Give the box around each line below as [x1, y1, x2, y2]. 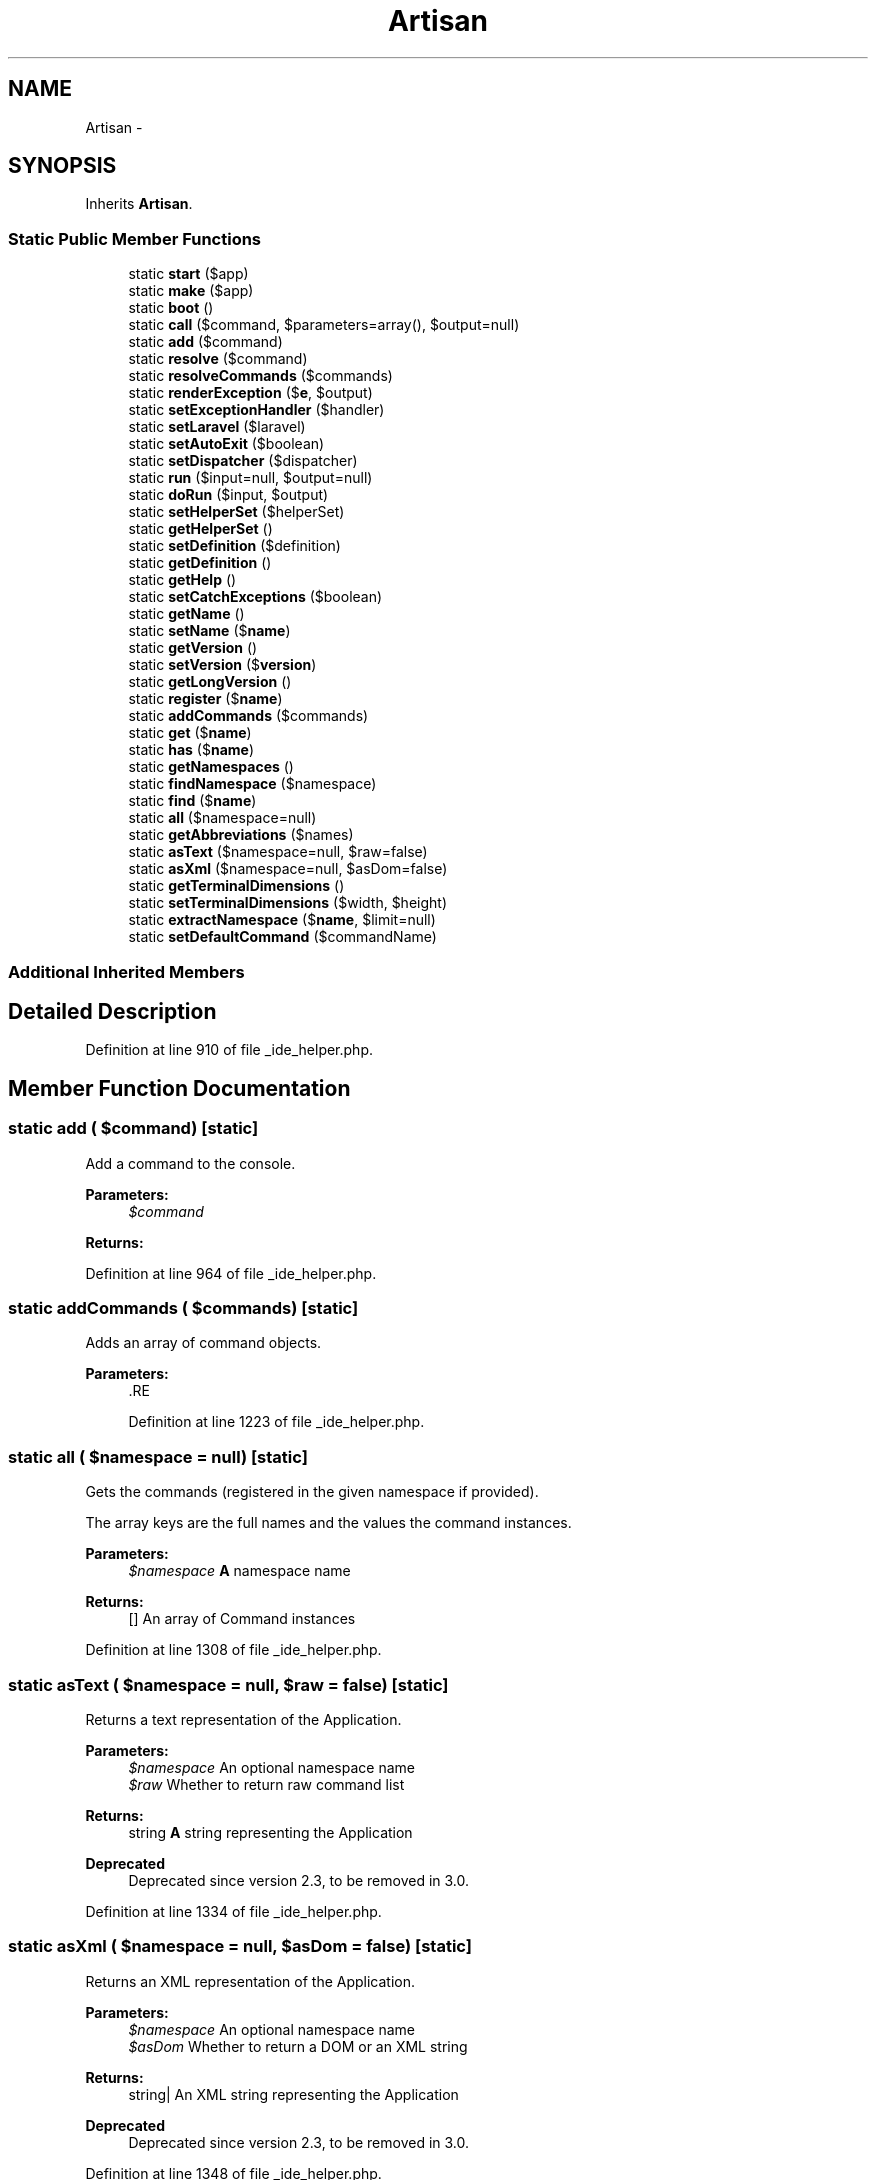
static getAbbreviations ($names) [128, 826, 354, 844]
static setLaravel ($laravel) [128, 418, 306, 436]
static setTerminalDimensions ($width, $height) [128, 894, 448, 912]
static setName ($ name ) [128, 622, 291, 640]
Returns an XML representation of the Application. [85, 1972, 416, 1990]
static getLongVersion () [128, 673, 292, 691]
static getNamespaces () [128, 758, 294, 776]
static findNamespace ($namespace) [128, 775, 377, 793]
